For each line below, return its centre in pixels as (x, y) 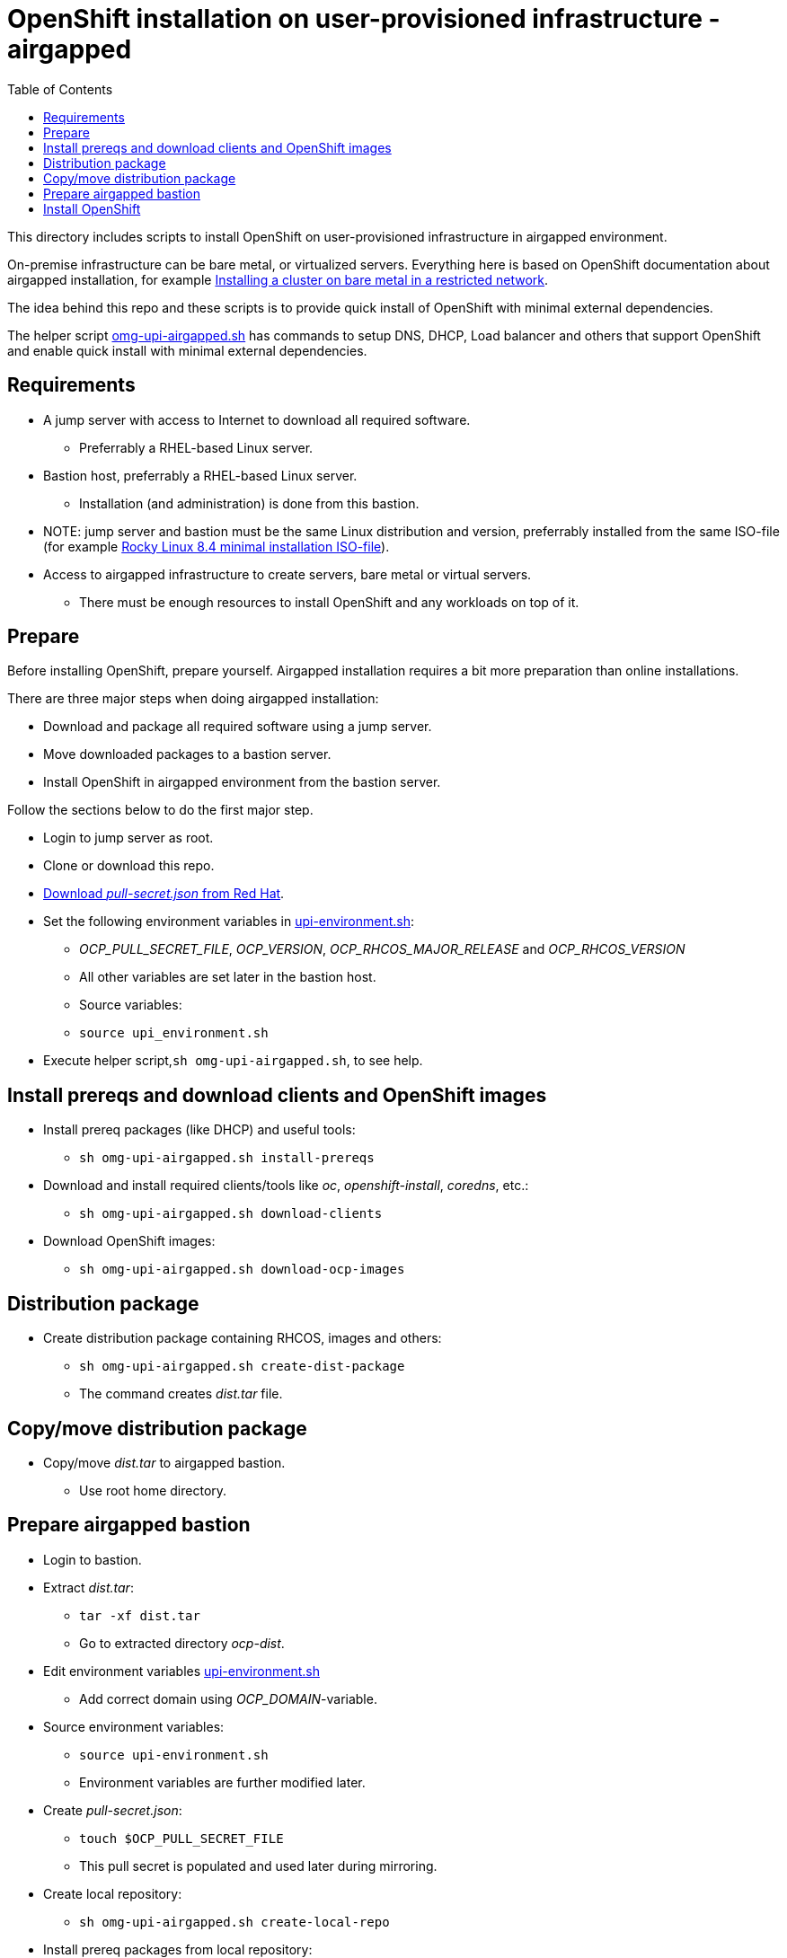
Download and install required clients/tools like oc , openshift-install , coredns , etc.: (286, 1186)
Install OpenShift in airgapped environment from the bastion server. (242, 782)
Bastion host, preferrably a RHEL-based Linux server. (200, 475)
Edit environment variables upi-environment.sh (181, 1671)
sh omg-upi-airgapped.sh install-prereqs (227, 1158)
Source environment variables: (134, 1726)
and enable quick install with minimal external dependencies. (187, 350)
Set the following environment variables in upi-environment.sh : (229, 922)
